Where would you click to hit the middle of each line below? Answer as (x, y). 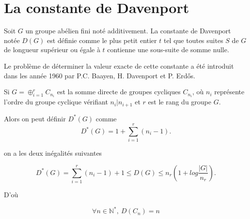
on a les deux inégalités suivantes (53, 153)
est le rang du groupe (180, 102)
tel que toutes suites (193, 40)
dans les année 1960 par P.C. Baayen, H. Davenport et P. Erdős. (100, 75)
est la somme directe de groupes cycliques (119, 92)
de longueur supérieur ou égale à (52, 50)
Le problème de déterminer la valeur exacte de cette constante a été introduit (119, 66)
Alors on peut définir (35, 118)
